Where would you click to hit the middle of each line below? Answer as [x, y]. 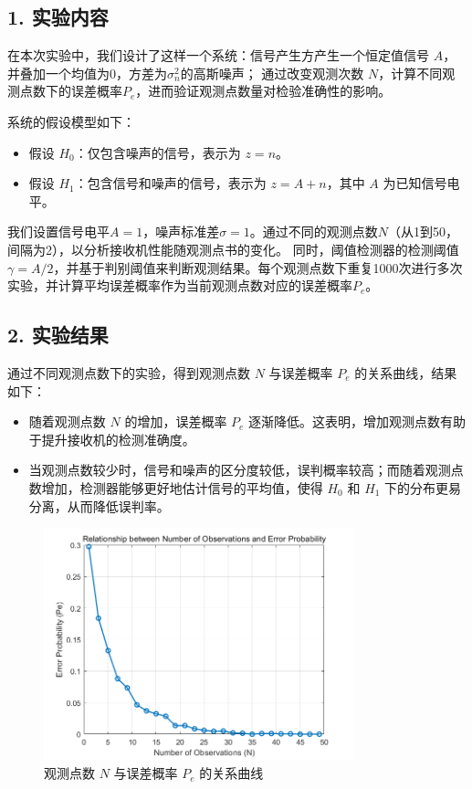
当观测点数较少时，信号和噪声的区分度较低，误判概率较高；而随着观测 [240, 470]
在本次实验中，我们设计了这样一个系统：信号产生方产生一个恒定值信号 [218, 55]
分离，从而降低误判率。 [99, 505]
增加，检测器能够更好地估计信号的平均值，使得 [182, 487]
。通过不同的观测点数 [314, 231]
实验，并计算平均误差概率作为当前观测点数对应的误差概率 [180, 285]
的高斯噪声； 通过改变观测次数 [272, 73]
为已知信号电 [421, 183]
